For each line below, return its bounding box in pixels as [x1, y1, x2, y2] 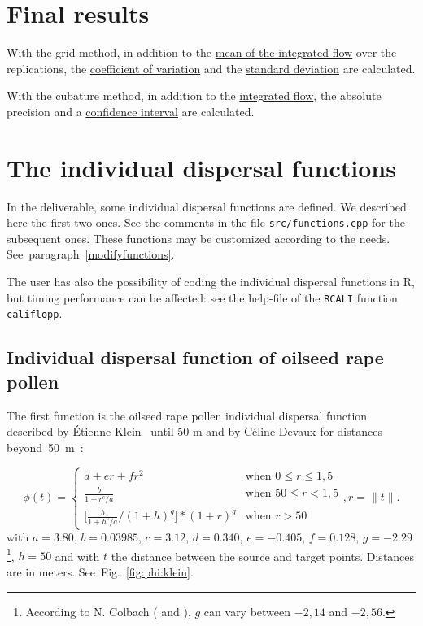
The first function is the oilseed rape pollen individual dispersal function [7, 406, 368, 424]
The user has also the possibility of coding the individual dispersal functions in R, [7, 273, 415, 290]
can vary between [203, 602, 291, 619]
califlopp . [7, 305, 63, 322]
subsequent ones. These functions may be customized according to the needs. [7, 229, 390, 246]
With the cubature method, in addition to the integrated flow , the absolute [7, 87, 382, 104]
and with [55, 547, 100, 564]
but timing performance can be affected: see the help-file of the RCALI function [7, 289, 398, 306]
